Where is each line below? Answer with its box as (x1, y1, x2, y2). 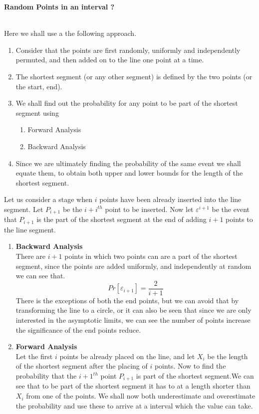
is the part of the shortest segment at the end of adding (36, 214, 207, 224)
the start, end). (15, 81, 62, 91)
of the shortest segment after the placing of (15, 361, 148, 371)
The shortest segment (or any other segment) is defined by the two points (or (15, 71, 253, 81)
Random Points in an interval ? (4, 1, 115, 11)
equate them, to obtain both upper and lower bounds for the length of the (15, 168, 243, 178)
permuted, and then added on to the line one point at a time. (15, 54, 204, 65)
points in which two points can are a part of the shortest (64, 251, 238, 261)
